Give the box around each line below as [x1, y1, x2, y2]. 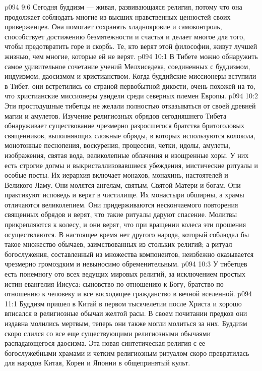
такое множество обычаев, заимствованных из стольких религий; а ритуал [5, 239, 232, 249]
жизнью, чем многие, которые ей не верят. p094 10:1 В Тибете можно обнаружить [5, 50, 258, 61]
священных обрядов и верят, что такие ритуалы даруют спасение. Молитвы [5, 209, 237, 220]
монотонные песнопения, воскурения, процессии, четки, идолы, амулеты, [5, 140, 230, 150]
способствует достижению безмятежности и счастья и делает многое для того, [5, 31, 245, 41]
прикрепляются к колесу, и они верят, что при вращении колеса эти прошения [5, 219, 246, 230]
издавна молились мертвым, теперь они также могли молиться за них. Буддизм [5, 318, 247, 328]
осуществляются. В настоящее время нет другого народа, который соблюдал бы [5, 229, 249, 239]
